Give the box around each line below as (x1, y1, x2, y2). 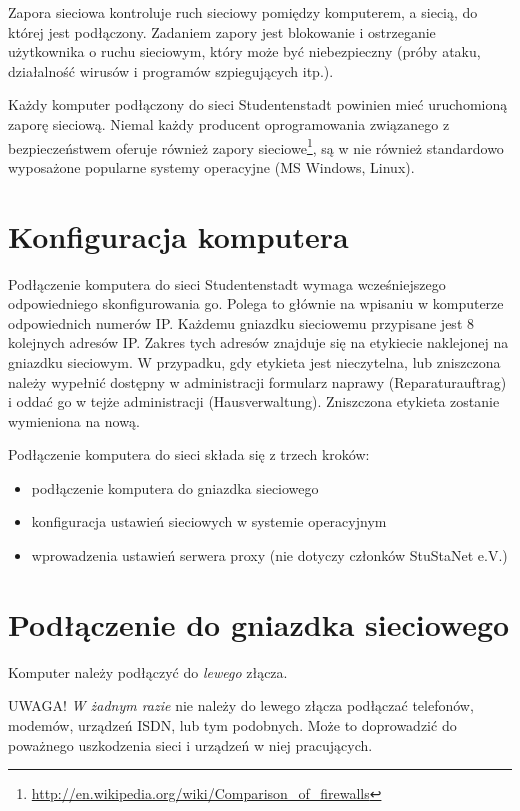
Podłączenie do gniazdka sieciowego (8, 603, 510, 644)
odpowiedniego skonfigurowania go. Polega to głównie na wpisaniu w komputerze (8, 293, 504, 314)
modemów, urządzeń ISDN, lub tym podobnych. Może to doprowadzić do (8, 714, 457, 735)
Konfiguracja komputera (8, 215, 349, 256)
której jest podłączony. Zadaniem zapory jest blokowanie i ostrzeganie (8, 21, 436, 42)
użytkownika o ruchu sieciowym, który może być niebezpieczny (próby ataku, (8, 41, 481, 62)
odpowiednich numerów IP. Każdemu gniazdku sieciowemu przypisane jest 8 (8, 312, 474, 333)
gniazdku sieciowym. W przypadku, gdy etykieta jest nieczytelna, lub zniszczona (8, 351, 501, 372)
